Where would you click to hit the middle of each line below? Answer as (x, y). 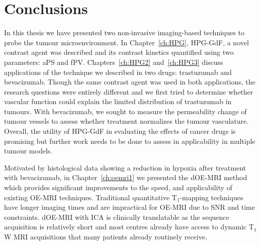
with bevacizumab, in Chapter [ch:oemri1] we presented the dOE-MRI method (126, 177)
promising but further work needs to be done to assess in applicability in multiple (130, 141)
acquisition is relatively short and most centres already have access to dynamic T (129, 227)
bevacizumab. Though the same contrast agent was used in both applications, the (130, 82)
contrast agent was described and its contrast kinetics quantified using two (119, 52)
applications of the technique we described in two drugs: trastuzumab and (118, 72)
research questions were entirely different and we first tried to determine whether (129, 91)
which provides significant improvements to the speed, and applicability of (118, 187)
